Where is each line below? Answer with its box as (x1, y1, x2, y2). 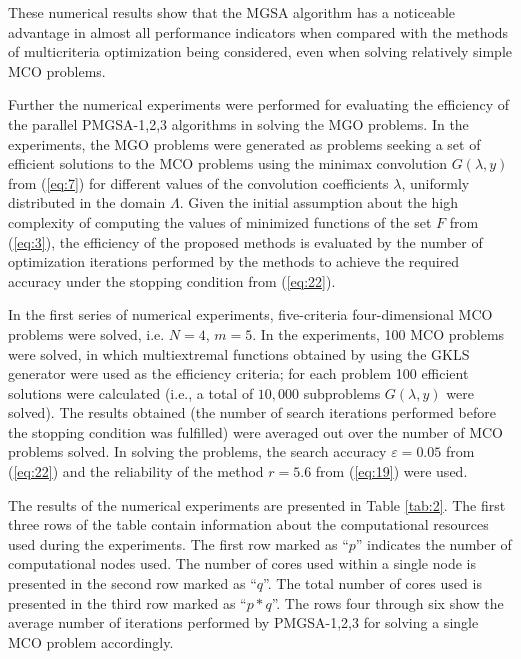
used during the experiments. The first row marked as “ (8, 533, 349, 554)
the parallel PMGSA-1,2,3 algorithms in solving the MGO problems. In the (8, 113, 469, 134)
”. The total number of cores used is (263, 573, 482, 594)
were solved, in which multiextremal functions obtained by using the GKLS (8, 343, 470, 364)
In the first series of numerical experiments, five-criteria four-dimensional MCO (8, 304, 493, 325)
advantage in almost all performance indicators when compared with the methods (8, 21, 509, 42)
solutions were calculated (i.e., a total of (8, 382, 254, 403)
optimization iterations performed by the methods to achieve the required (8, 251, 460, 272)
